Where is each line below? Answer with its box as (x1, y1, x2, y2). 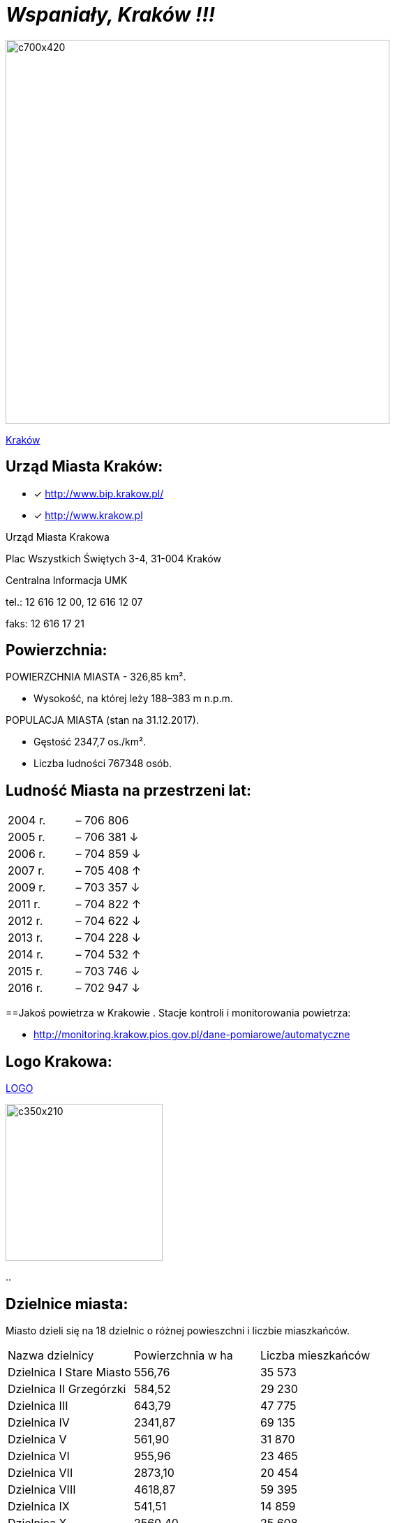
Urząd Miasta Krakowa (6, 530, 110, 543)
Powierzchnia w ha (133, 1348, 233, 1362)
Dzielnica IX (8, 1499, 70, 1513)
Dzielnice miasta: (6, 1295, 128, 1313)
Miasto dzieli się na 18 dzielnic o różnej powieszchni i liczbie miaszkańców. (6, 1324, 350, 1336)
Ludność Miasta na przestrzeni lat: (6, 781, 251, 799)
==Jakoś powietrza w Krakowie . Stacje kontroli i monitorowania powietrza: (6, 1007, 351, 1019)
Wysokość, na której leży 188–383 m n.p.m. (33, 692, 233, 705)
